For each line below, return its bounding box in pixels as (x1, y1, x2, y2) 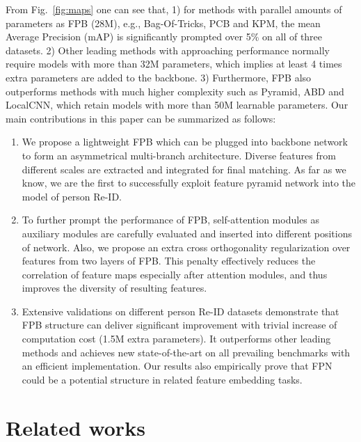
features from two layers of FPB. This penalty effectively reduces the (22, 253, 316, 268)
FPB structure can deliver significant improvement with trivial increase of (22, 317, 337, 332)
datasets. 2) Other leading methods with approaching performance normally (6, 42, 330, 57)
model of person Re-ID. (22, 189, 122, 203)
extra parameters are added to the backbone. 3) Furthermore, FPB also (6, 70, 312, 84)
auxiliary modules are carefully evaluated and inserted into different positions (22, 226, 353, 240)
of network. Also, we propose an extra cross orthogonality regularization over (22, 239, 351, 254)
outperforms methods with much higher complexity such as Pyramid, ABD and (6, 84, 344, 98)
